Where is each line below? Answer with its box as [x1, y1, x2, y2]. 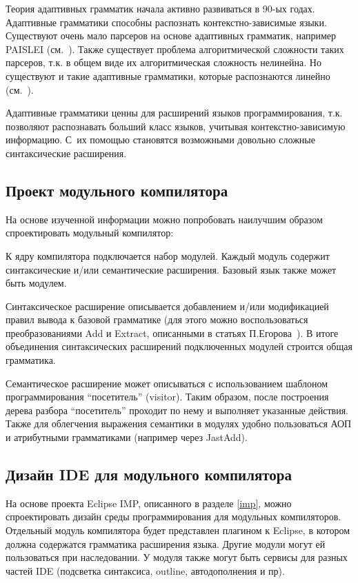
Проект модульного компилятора [6, 179, 228, 201]
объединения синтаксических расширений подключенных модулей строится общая [6, 339, 352, 354]
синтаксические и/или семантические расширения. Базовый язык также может [6, 262, 337, 276]
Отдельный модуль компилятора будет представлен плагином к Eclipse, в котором [6, 523, 350, 538]
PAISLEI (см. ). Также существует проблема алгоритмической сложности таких [6, 41, 344, 56]
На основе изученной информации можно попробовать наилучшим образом [6, 212, 323, 226]
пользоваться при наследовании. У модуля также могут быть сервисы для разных [6, 550, 348, 564]
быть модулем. [6, 276, 67, 290]
